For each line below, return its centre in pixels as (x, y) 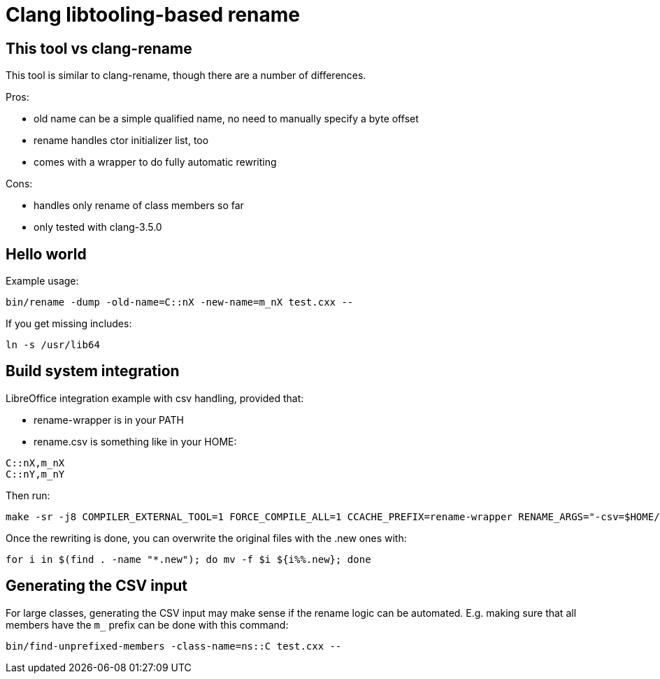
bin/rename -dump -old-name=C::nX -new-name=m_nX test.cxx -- (180, 302)
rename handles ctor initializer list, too (121, 141)
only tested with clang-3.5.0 (98, 227)
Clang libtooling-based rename (153, 15)
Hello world (46, 254)
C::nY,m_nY (35, 474)
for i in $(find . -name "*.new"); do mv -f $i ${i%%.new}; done (188, 559)
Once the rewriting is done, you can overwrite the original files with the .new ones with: (206, 538)
